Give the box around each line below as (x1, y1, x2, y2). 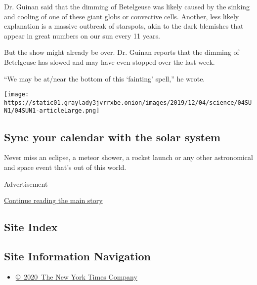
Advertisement (4, 178, 48, 189)
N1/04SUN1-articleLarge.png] (4, 107, 100, 115)
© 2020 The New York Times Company (15, 271, 137, 282)
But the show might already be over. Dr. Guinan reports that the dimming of (4, 47, 239, 57)
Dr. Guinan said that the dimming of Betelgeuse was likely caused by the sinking (4, 1, 250, 11)
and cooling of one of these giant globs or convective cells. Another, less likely (4, 11, 239, 21)
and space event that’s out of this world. (4, 162, 127, 172)
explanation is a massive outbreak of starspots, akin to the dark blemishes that (4, 21, 244, 31)
